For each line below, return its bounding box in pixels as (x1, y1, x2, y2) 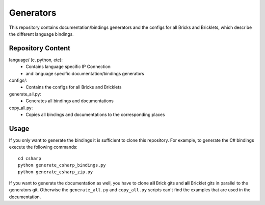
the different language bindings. (9, 31, 74, 37)
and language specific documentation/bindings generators (26, 70, 144, 76)
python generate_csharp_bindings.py (18, 162, 106, 168)
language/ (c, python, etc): (9, 57, 63, 63)
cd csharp (18, 156, 41, 161)
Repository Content (9, 44, 71, 52)
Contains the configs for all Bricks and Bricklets (26, 84, 122, 90)
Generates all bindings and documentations (26, 98, 114, 104)
